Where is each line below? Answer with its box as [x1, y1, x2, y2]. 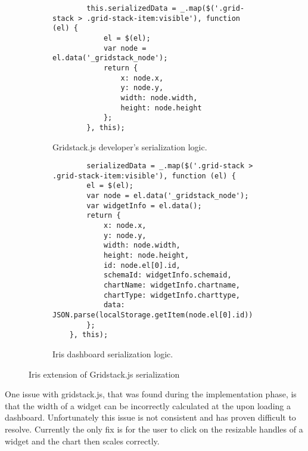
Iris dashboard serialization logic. [52, 347, 173, 360]
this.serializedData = [86, 4, 176, 13]
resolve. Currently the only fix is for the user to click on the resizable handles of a [5, 422, 303, 435]
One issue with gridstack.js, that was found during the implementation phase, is [5, 388, 297, 400]
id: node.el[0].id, [103, 261, 181, 270]
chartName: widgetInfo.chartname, [103, 281, 240, 289]
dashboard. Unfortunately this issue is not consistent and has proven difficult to [5, 411, 296, 424]
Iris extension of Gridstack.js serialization [29, 367, 180, 380]
